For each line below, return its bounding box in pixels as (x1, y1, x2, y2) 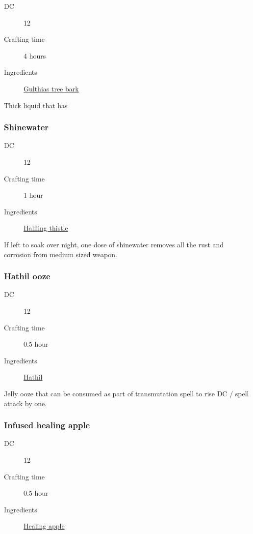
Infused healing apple (4, 419, 90, 431)
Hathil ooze (4, 270, 51, 282)
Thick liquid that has (4, 100, 68, 110)
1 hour (24, 190, 43, 200)
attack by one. (4, 398, 47, 408)
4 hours (24, 50, 46, 60)
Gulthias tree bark (24, 83, 79, 93)
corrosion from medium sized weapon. (4, 249, 117, 259)
